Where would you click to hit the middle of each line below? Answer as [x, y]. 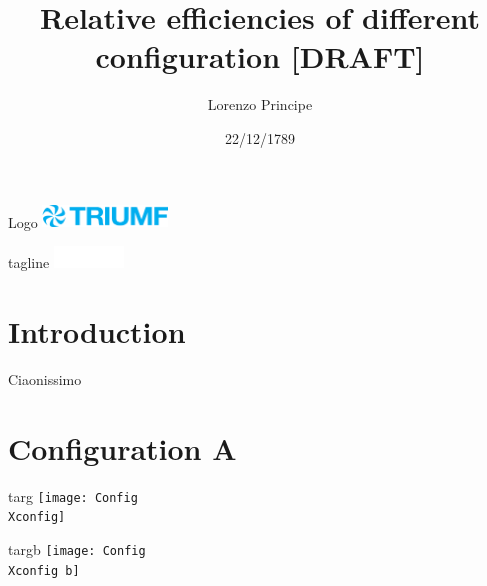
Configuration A [122, 447]
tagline [29, 262]
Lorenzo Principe [260, 104]
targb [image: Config [77, 548]
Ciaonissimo [45, 378]
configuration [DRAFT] [260, 56]
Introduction [97, 330]
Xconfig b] [44, 570]
